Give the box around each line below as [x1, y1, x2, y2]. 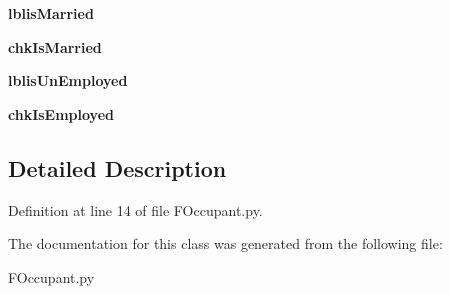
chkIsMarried [8, 36, 102, 57]
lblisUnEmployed [8, 70, 128, 91]
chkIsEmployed [8, 103, 114, 124]
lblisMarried [8, 3, 94, 23]
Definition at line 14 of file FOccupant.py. [8, 199, 263, 220]
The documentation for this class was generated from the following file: [8, 233, 443, 254]
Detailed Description [8, 152, 227, 183]
